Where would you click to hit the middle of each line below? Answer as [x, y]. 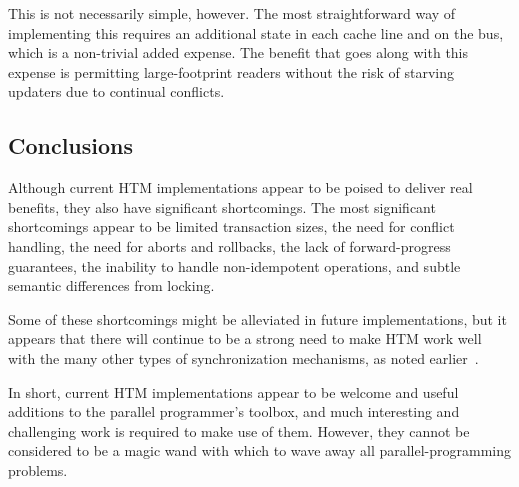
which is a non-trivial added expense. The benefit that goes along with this [238, 52]
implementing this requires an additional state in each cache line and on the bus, [256, 32]
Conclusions [71, 145]
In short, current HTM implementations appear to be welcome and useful [233, 391]
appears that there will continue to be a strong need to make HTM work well [245, 338]
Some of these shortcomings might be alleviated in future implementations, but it [257, 318]
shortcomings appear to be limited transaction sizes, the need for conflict [231, 226]
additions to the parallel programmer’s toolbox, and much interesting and [234, 411]
